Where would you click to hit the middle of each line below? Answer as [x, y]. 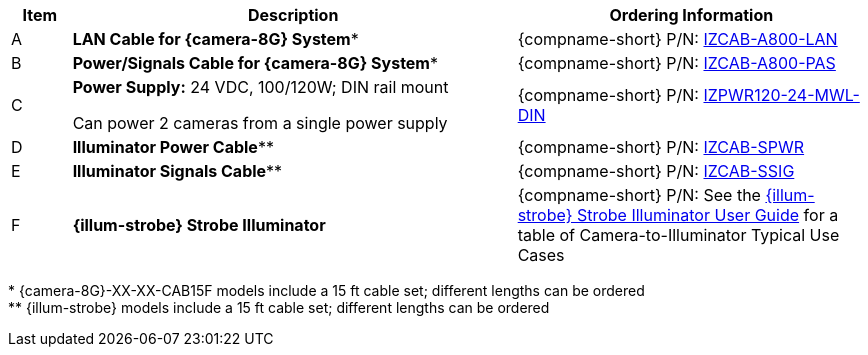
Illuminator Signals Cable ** [177, 171]
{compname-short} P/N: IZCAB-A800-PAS [676, 63]
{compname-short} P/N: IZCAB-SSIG [656, 171]
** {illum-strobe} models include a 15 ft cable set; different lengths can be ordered [279, 307]
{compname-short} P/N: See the [639, 195]
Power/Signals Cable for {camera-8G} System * [255, 63]
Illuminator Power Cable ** [173, 147]
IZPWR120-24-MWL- [781, 95]
